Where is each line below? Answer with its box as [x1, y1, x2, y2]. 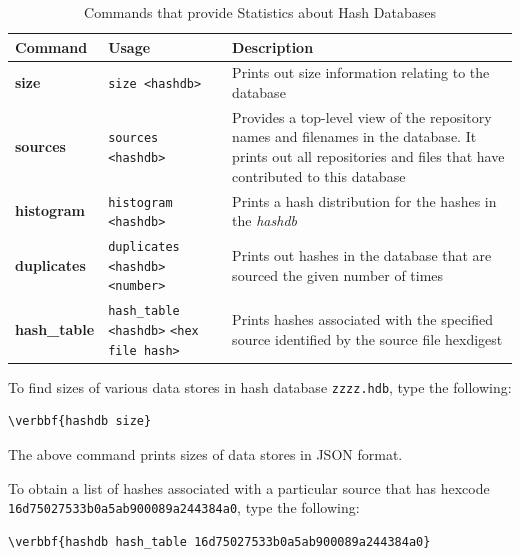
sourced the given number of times [232, 264, 444, 285]
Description [232, 36, 314, 57]
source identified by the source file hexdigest [232, 328, 503, 349]
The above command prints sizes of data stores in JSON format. [8, 444, 403, 464]
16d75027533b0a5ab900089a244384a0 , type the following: [8, 497, 360, 518]
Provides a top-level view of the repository [232, 106, 492, 127]
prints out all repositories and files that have [232, 146, 505, 167]
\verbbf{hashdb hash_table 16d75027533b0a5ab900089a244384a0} [8, 534, 431, 549]
